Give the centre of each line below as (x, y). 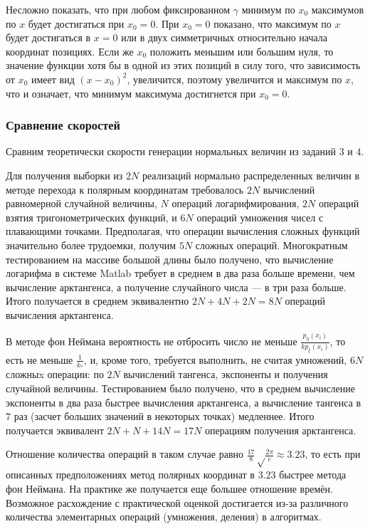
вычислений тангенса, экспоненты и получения (226, 374)
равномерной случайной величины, (81, 203)
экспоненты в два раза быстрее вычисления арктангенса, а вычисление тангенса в (184, 402)
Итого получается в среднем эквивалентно (97, 301)
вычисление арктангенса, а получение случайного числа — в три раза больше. (176, 287)
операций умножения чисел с (260, 217)
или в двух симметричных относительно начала (224, 37)
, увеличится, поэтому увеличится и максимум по (234, 79)
